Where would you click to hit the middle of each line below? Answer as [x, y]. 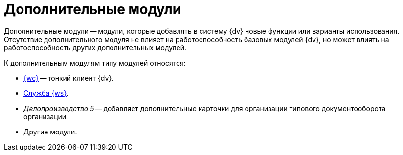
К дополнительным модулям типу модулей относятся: [95, 63]
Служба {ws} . [46, 93]
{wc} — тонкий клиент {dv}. [69, 78]
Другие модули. [50, 132]
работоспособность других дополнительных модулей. [95, 47]
